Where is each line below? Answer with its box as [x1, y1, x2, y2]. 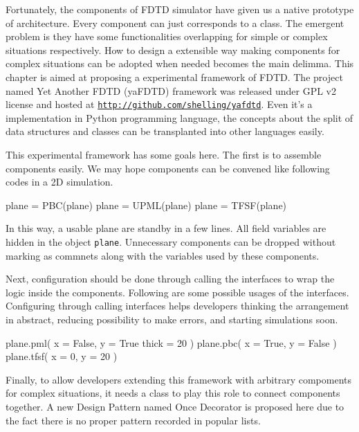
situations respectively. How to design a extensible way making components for [6, 42, 340, 57]
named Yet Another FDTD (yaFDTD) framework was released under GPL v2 [6, 83, 336, 98]
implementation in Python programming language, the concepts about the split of [6, 110, 353, 125]
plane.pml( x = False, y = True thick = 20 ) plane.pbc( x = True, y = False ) [6, 335, 337, 350]
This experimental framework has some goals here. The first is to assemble [6, 147, 322, 161]
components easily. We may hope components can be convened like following [6, 161, 330, 175]
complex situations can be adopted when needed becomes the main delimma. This [6, 56, 354, 71]
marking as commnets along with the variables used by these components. [6, 248, 320, 262]
